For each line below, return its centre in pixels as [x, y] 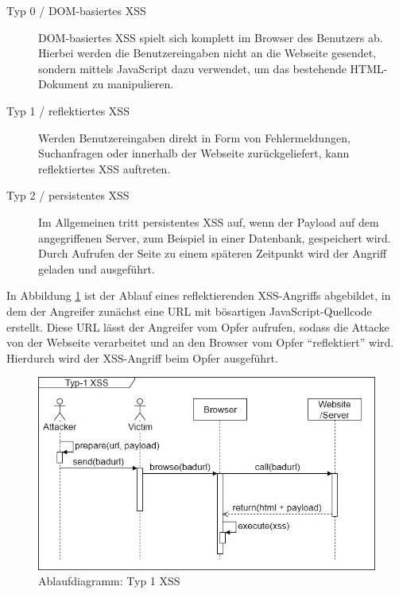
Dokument [64, 84]
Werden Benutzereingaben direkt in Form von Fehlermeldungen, [194, 137]
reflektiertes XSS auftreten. [105, 168]
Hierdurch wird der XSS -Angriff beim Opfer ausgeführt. [142, 357]
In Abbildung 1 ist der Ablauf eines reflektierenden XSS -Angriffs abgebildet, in [199, 295]
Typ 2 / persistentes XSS [68, 195]
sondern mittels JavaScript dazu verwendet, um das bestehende [192, 68]
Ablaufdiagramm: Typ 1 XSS [109, 581]
